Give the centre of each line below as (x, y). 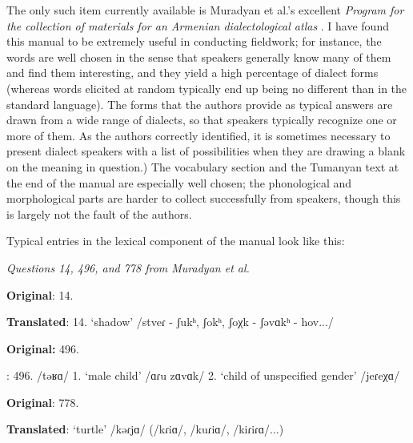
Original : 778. (43, 402)
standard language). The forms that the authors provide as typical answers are (200, 104)
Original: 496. (43, 348)
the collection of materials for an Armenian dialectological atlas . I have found (198, 25)
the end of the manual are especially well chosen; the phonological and (179, 182)
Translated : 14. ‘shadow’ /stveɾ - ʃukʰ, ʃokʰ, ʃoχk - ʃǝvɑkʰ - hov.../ (170, 322)
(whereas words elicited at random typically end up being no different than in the (207, 88)
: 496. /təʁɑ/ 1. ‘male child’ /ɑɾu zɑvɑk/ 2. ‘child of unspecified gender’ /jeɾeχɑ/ (203, 375)
